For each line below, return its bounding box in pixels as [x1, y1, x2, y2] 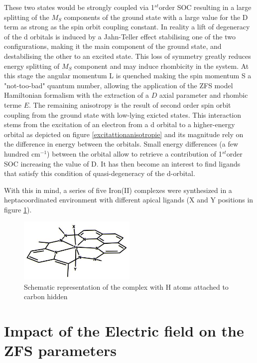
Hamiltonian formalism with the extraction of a [4, 90, 149, 100]
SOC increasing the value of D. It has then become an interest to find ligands [4, 158, 241, 169]
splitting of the [4, 11, 49, 22]
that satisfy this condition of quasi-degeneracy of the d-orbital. [4, 168, 195, 179]
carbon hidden [24, 291, 68, 302]
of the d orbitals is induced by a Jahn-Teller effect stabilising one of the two [4, 31, 236, 41]
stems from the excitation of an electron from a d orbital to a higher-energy [4, 119, 235, 130]
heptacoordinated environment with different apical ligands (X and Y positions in [4, 194, 254, 205]
